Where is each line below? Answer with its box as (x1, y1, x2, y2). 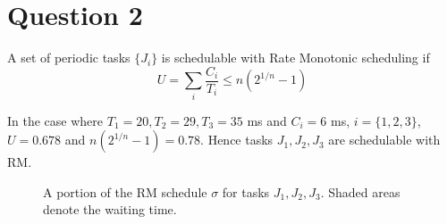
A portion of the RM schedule (43, 182, 207, 201)
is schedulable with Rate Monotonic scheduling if (161, 48, 430, 67)
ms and (247, 111, 287, 129)
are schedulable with (328, 130, 441, 149)
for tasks (222, 182, 270, 201)
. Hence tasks (200, 130, 274, 149)
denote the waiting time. (43, 200, 177, 219)
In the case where (7, 111, 104, 129)
